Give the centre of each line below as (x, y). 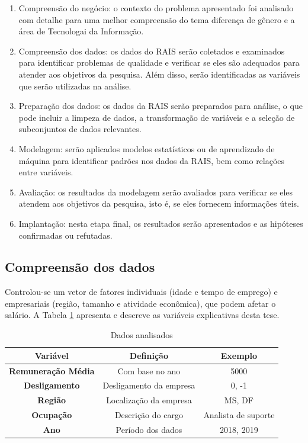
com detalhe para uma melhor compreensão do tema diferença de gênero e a (157, 19)
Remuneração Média (52, 370)
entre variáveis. (46, 172)
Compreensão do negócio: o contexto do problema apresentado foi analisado (156, 8)
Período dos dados (149, 429)
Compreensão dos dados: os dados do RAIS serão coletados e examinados (152, 51)
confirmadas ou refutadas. (65, 235)
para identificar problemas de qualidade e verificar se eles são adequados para (159, 62)
